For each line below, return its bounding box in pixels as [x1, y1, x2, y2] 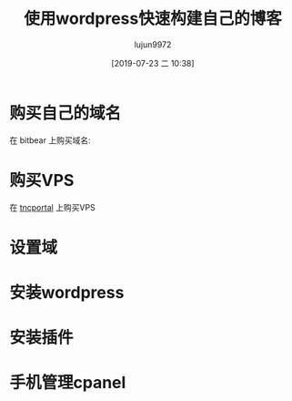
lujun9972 [134, 38, 172, 50]
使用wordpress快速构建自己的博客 [24, 8, 282, 29]
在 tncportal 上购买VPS [9, 201, 96, 212]
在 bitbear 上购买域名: [9, 134, 91, 146]
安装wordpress [9, 283, 125, 303]
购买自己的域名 [9, 102, 122, 123]
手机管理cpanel [9, 373, 126, 393]
